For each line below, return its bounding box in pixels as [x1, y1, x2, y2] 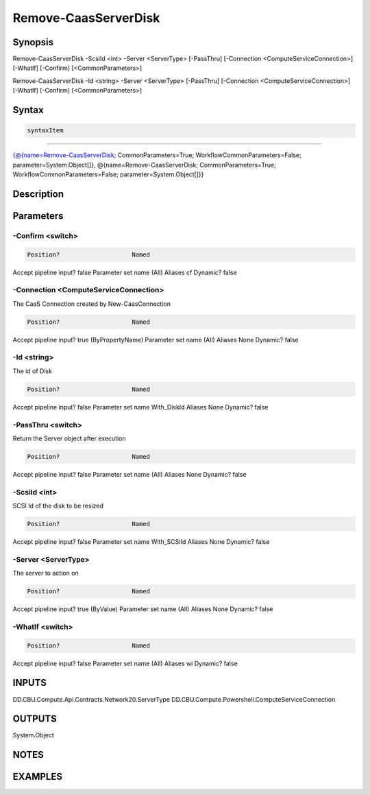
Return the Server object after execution [12, 434, 126, 442]
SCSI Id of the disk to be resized [12, 501, 104, 510]
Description [12, 188, 64, 200]
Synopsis [12, 36, 54, 48]
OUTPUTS [12, 713, 58, 725]
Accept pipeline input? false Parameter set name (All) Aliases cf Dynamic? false [12, 268, 237, 276]
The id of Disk [12, 367, 53, 375]
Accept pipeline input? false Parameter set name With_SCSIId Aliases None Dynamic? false [12, 538, 270, 545]
